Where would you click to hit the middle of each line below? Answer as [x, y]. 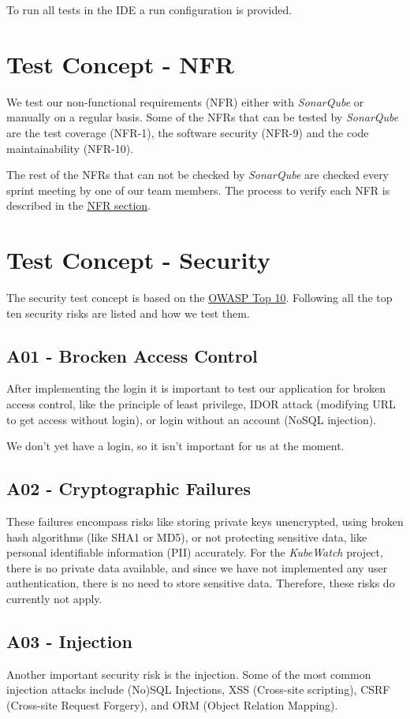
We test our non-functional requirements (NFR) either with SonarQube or [185, 101]
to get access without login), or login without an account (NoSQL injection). [192, 419]
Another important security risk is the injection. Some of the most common [189, 674]
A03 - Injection [69, 641]
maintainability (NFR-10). [70, 148]
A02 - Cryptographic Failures [129, 488]
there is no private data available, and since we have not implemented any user [197, 567]
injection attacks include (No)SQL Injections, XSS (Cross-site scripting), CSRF [198, 689]
